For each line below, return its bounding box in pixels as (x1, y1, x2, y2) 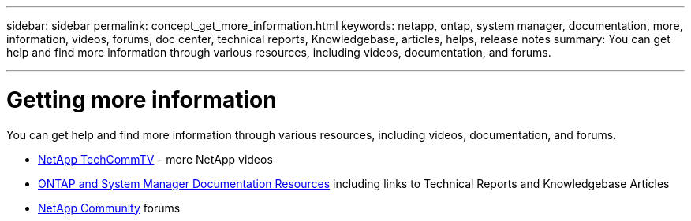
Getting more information (6, 86, 277, 113)
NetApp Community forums (38, 201, 181, 215)
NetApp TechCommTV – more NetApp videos (38, 152, 273, 166)
